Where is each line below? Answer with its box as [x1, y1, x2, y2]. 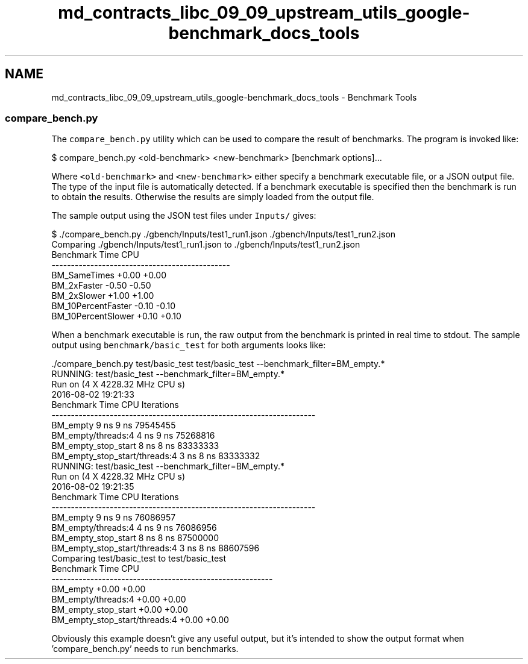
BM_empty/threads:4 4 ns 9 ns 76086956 [51, 522, 217, 533]
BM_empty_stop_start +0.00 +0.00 [51, 604, 188, 615]
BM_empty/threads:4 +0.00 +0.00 [51, 594, 186, 605]
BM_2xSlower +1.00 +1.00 [51, 290, 154, 301]
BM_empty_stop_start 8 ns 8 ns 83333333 [51, 440, 219, 451]
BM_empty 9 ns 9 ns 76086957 [51, 512, 176, 523]
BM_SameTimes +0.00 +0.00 [51, 270, 167, 281]
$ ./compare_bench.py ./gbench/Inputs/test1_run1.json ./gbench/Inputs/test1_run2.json [51, 229, 396, 240]
